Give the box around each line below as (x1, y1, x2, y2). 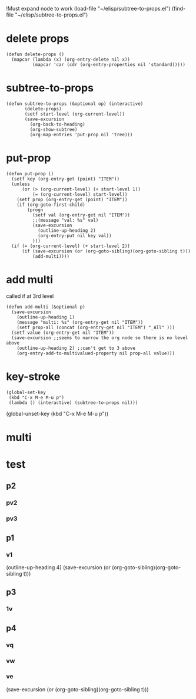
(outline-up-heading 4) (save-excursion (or (6, 563, 111, 571)
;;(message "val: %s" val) (32, 217, 99, 223)
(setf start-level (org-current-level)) (24, 111, 125, 117)
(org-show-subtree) (29, 126, 78, 132)
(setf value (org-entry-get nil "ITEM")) (11, 330, 115, 336)
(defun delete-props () (6, 51, 65, 57)
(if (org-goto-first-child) (16, 202, 85, 208)
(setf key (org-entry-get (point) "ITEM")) (11, 176, 119, 182)
